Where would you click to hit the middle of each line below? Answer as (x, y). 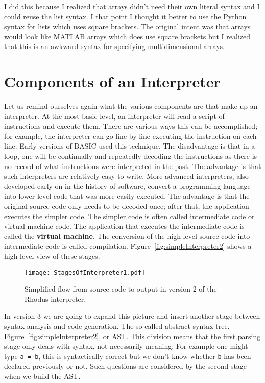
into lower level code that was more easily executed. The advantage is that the (127, 196)
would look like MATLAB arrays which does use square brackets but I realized (127, 36)
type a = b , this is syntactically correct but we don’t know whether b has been (128, 356)
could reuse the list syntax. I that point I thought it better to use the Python (125, 16)
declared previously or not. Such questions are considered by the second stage (126, 366)
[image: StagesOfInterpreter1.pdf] (85, 272)
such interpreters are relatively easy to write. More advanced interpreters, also (126, 176)
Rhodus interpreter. (55, 298)
